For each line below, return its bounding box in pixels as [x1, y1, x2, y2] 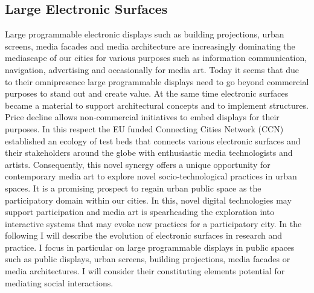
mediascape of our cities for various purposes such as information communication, [5, 51, 307, 64]
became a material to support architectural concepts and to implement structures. [5, 98, 309, 111]
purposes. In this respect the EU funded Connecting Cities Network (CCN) [5, 122, 284, 135]
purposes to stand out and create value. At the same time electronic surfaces [5, 87, 289, 100]
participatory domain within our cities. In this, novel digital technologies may [5, 193, 292, 206]
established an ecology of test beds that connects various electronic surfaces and [5, 134, 301, 147]
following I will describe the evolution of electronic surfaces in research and [5, 229, 282, 242]
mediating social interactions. [5, 276, 114, 289]
